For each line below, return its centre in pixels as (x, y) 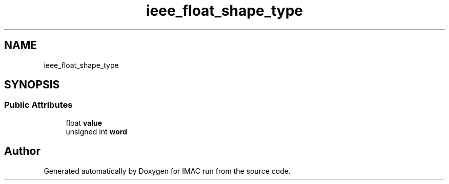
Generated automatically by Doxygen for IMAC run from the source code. (167, 171)
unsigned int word (96, 131)
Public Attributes (38, 105)
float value (84, 123)
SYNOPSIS (32, 85)
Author (22, 151)
